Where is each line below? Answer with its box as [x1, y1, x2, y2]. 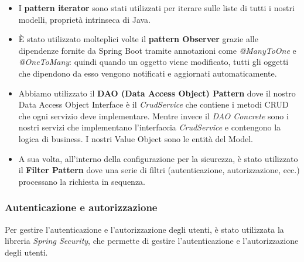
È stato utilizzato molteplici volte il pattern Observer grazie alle [18, 33, 258, 45]
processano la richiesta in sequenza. [18, 175, 145, 187]
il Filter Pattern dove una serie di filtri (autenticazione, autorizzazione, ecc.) [18, 164, 300, 176]
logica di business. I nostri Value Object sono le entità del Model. [18, 132, 253, 144]
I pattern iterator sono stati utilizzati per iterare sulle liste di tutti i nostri [18, 2, 295, 13]
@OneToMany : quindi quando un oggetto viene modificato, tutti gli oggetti [18, 56, 289, 68]
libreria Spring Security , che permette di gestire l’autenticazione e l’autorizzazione [5, 235, 299, 247]
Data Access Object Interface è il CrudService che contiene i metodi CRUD [18, 98, 289, 111]
